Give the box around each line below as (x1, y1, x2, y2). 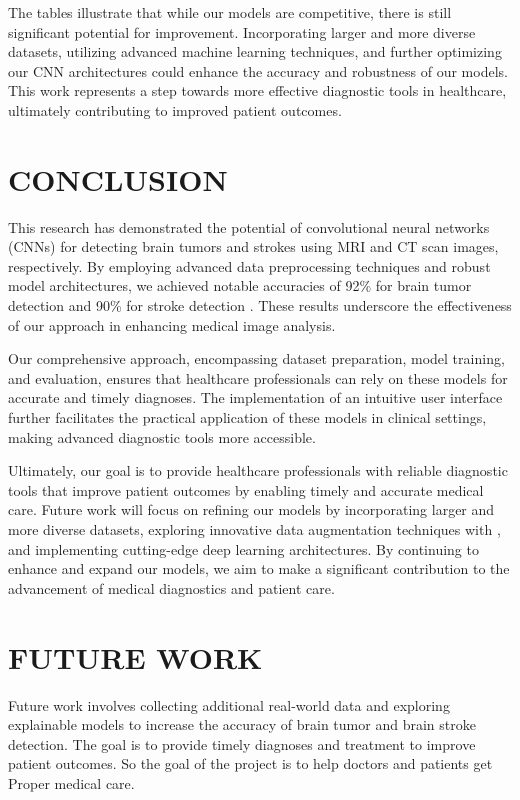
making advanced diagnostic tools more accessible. (8, 426, 316, 447)
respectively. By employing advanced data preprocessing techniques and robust (8, 255, 491, 276)
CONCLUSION (8, 158, 228, 199)
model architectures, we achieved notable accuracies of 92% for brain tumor (8, 275, 472, 296)
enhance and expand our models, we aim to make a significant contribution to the (8, 558, 510, 579)
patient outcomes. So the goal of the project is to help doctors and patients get (8, 753, 493, 774)
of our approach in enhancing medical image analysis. (8, 314, 336, 335)
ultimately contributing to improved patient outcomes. (8, 99, 342, 120)
